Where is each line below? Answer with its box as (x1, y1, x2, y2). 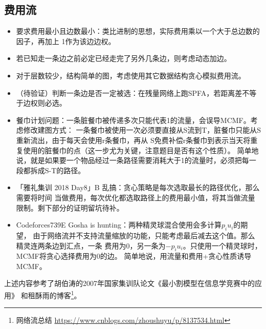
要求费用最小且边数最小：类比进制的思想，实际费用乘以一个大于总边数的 (16, 26, 260, 36)
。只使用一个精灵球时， (183, 240, 262, 251)
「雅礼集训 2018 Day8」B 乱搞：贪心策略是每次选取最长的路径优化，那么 (16, 182, 260, 193)
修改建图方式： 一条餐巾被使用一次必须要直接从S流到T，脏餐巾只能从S (23, 125, 261, 135)
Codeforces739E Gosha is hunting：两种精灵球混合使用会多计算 (16, 219, 221, 230)
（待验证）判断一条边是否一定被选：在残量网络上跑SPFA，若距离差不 (16, 87, 250, 98)
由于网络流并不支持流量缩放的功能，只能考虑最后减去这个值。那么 (33, 230, 255, 240)
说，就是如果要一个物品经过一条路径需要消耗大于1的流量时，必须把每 (16, 155, 249, 166)
